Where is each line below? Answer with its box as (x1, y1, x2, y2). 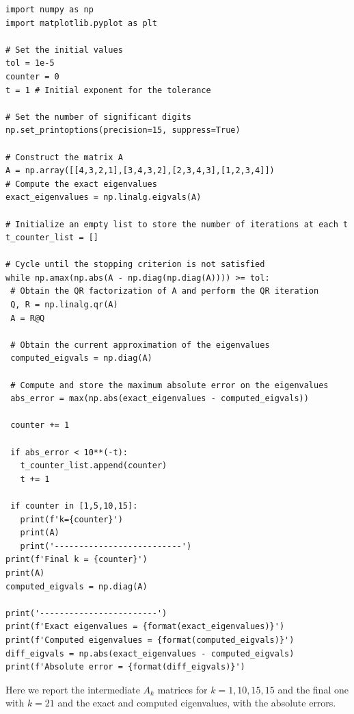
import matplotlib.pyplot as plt (5, 18, 157, 28)
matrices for (157, 682, 208, 696)
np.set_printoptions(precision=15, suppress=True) (5, 125, 241, 136)
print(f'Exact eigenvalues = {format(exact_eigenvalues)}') (5, 622, 285, 632)
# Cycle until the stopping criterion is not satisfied (5, 259, 265, 270)
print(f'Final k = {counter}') (5, 554, 148, 565)
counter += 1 (10, 420, 70, 431)
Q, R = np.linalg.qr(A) (10, 300, 118, 310)
